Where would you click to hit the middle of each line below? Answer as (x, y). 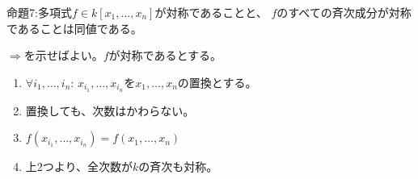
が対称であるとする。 (165, 55)
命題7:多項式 (39, 12)
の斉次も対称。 (178, 167)
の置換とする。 (217, 82)
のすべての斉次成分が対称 (344, 12)
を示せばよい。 (63, 55)
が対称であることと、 (211, 12)
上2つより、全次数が (79, 167)
